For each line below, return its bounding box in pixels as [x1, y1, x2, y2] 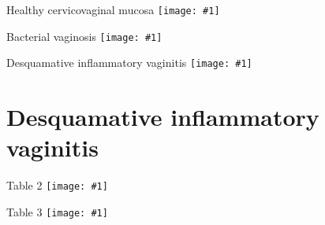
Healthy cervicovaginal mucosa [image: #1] [6, 2, 220, 17]
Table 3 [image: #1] [6, 203, 108, 219]
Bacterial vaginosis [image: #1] [6, 28, 162, 44]
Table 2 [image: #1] [6, 177, 108, 194]
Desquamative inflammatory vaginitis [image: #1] [6, 54, 252, 71]
